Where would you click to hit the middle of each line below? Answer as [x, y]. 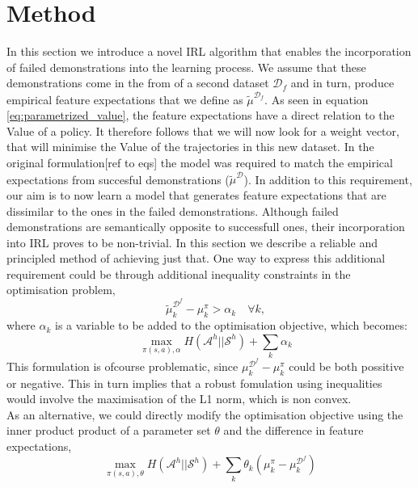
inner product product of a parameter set [109, 430]
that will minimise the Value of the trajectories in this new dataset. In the [190, 147]
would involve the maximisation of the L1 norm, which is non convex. [179, 399]
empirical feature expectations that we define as [125, 99]
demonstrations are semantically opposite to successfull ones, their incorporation [206, 227]
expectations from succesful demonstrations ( [118, 179]
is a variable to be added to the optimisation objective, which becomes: [231, 325]
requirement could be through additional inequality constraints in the [179, 273]
